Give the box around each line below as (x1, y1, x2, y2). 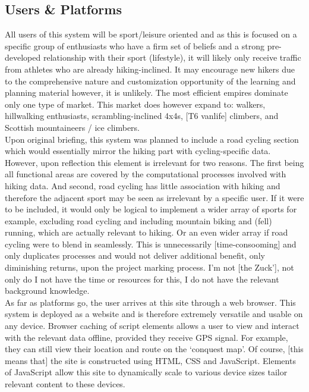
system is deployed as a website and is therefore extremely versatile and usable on (5, 308, 303, 320)
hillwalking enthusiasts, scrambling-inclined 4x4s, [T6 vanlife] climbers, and (5, 109, 279, 122)
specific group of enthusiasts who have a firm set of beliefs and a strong (5, 39, 264, 52)
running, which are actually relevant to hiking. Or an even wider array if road (5, 226, 288, 239)
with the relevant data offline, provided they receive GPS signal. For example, (5, 331, 288, 343)
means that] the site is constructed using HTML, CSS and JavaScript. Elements (5, 354, 296, 366)
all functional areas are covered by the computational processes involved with (5, 168, 286, 180)
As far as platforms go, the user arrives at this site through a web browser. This (5, 296, 296, 308)
